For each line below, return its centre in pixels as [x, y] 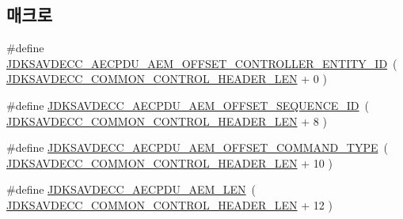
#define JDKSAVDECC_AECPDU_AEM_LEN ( [131, 189]
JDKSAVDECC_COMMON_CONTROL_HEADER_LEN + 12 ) [169, 204]
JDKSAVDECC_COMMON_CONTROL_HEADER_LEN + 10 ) [169, 162]
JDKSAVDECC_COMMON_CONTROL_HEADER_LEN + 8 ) [167, 121]
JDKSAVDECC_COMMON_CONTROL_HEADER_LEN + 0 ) [167, 79]
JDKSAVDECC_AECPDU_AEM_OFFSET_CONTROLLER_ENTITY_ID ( [202, 63]
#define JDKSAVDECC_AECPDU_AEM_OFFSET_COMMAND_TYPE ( [197, 147]
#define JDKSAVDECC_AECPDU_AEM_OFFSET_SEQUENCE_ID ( [188, 105]
